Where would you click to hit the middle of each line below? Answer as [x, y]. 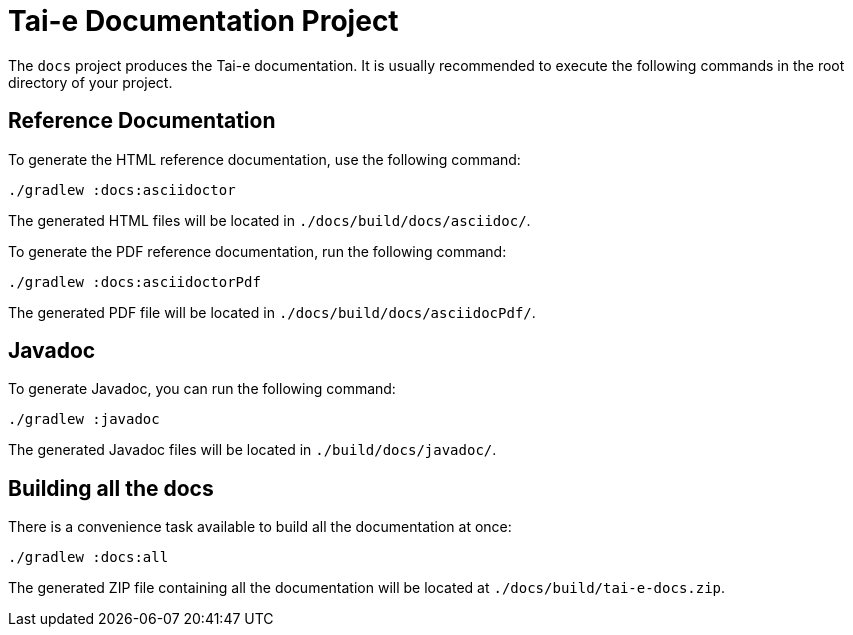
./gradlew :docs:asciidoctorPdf [134, 281]
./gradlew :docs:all [88, 557]
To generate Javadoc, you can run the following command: [202, 389]
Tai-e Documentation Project [203, 21]
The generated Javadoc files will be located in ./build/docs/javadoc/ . [252, 450]
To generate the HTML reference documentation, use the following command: [264, 159]
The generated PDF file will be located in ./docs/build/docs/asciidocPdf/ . [272, 312]
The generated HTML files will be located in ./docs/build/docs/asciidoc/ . [269, 220]
